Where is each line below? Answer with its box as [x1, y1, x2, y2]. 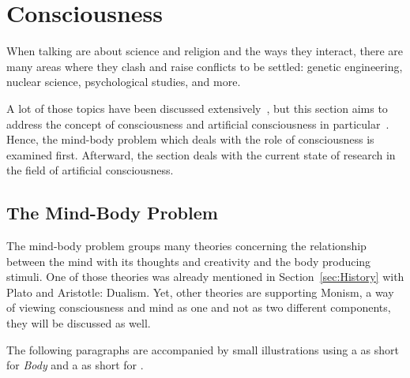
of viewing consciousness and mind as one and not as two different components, [6, 299, 391, 316]
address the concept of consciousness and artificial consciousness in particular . [6, 115, 389, 132]
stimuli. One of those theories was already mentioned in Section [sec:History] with [6, 268, 404, 285]
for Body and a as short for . [6, 357, 144, 373]
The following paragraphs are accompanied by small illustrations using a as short [6, 341, 399, 357]
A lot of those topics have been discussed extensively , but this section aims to [6, 99, 388, 116]
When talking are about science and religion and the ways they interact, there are [6, 43, 404, 59]
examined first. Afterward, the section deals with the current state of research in [6, 146, 396, 163]
